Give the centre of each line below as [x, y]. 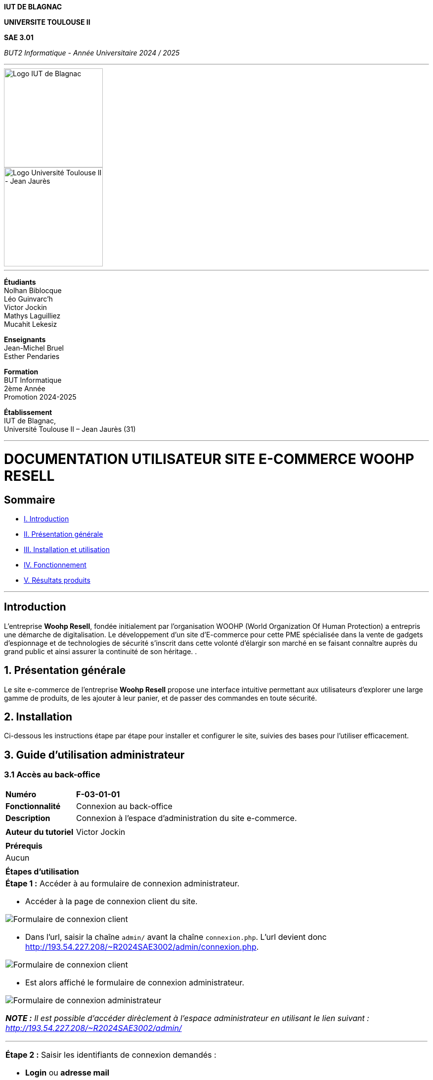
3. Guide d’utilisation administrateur [94, 755]
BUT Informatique [33, 380]
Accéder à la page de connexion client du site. [111, 901]
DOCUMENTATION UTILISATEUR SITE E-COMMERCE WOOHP [209, 459]
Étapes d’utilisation [42, 871]
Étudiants [20, 282]
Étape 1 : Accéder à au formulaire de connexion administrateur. [123, 883]
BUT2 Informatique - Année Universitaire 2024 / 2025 [92, 53]
